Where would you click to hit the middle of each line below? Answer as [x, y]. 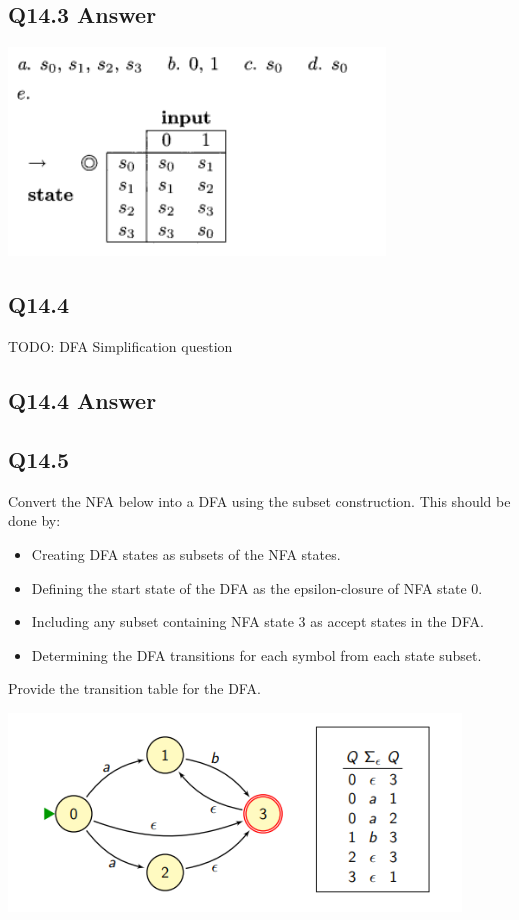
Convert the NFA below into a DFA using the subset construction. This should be [259, 500]
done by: [34, 520]
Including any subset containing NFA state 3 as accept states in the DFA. [257, 621]
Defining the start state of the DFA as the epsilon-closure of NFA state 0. [257, 587]
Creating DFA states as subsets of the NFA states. [186, 553]
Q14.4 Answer [82, 400]
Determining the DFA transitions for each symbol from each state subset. [256, 654]
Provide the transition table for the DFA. [134, 688]
